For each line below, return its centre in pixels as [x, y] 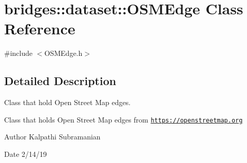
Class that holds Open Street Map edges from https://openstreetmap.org [123, 119]
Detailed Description [60, 81]
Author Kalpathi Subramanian [52, 137]
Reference [40, 28]
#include [18, 53]
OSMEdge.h [63, 53]
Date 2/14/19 [26, 154]
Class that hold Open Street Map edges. [68, 102]
